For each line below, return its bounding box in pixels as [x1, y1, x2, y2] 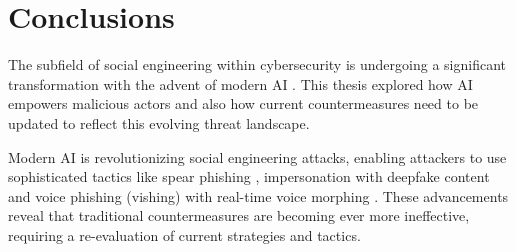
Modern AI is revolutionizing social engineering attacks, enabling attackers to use [8, 146, 507, 167]
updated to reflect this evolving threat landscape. [8, 112, 310, 133]
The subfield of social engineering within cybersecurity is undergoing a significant [8, 54, 506, 75]
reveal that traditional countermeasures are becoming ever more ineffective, [8, 205, 470, 226]
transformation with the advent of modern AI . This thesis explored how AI [8, 73, 473, 94]
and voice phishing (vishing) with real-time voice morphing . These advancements [8, 185, 509, 206]
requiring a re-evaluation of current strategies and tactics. [8, 224, 361, 245]
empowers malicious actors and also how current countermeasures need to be [8, 93, 479, 114]
